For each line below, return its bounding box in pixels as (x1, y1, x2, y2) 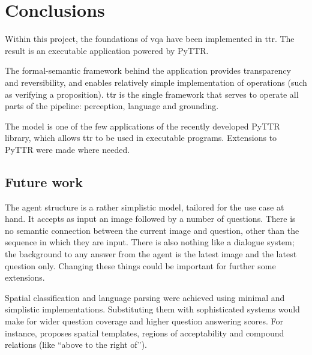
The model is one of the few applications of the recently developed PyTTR (5, 119, 280, 132)
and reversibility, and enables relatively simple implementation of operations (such (5, 76, 307, 88)
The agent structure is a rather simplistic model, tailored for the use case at (5, 200, 284, 213)
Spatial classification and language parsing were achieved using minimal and (5, 291, 285, 303)
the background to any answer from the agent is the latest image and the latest (5, 248, 297, 260)
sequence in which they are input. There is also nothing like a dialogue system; (5, 236, 295, 248)
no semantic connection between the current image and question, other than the (5, 224, 299, 236)
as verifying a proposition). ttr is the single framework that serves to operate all (5, 88, 299, 100)
